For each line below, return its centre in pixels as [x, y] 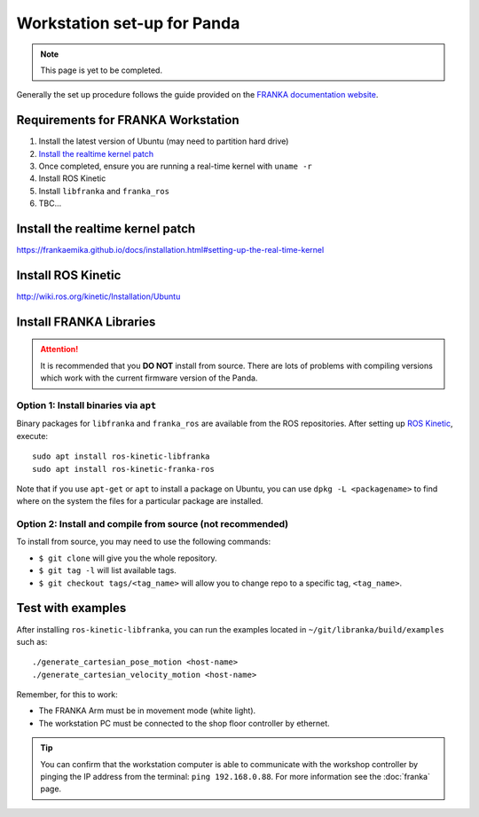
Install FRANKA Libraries [86, 322]
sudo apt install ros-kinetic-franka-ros [123, 469]
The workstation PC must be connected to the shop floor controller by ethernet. [184, 723]
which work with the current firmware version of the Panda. [149, 378]
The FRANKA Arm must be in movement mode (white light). [147, 711]
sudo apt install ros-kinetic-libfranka [121, 456]
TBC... [50, 203]
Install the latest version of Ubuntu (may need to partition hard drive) [164, 141]
